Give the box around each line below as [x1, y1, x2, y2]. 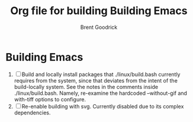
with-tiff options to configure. [14, 95, 86, 103]
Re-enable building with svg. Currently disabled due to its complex [21, 103, 184, 110]
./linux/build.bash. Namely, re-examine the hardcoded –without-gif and [14, 90, 188, 97]
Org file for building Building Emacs [10, 4, 188, 18]
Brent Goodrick [80, 24, 118, 31]
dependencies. [14, 109, 51, 116]
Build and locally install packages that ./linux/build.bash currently [21, 71, 181, 78]
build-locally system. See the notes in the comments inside [14, 83, 159, 90]
